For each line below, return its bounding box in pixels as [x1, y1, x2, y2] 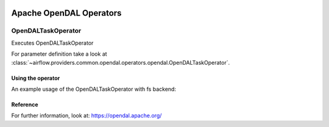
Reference [11, 100, 38, 108]
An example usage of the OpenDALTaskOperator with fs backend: [11, 85, 177, 93]
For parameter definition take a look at [11, 50, 107, 57]
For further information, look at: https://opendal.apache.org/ [11, 112, 162, 119]
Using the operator [11, 74, 60, 82]
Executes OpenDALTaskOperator [11, 39, 94, 47]
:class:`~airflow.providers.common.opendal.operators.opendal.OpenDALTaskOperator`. [11, 59, 230, 66]
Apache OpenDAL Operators [11, 8, 122, 18]
